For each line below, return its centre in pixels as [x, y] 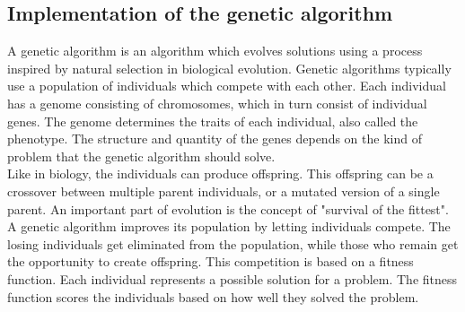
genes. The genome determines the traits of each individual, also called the [213, 121]
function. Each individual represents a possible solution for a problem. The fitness [232, 278]
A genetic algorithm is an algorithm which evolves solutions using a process [215, 51]
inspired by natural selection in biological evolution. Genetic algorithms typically [229, 68]
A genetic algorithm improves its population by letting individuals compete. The [229, 226]
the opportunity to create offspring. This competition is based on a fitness [211, 261]
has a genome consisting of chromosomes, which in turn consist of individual [217, 103]
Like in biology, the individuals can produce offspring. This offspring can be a [220, 173]
